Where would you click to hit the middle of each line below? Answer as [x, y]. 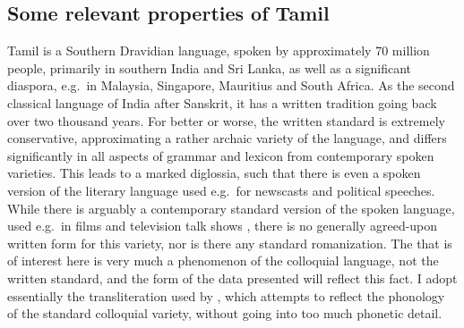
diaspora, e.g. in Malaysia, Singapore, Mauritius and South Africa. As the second [231, 85]
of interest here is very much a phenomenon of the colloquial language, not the [223, 261]
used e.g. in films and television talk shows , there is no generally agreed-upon [223, 226]
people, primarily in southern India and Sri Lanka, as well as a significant [210, 67]
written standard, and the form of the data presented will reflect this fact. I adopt [232, 278]
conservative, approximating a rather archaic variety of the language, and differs [227, 138]
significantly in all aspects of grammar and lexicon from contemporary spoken [221, 155]
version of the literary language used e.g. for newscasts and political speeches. [221, 190]
